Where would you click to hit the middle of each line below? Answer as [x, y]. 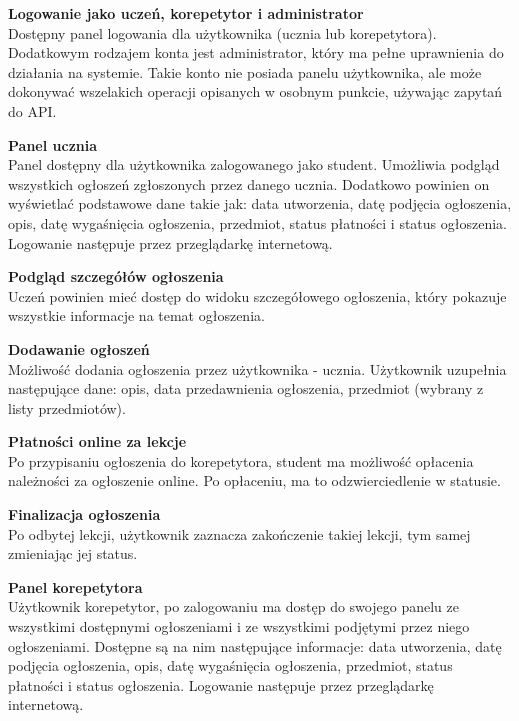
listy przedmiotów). [67, 407]
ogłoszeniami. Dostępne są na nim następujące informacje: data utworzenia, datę [255, 645]
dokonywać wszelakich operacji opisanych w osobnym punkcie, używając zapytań [255, 91]
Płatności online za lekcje [97, 441]
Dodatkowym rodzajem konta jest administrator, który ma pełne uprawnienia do [256, 52]
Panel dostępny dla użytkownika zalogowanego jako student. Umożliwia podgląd [254, 164]
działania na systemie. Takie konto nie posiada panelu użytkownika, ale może [245, 71]
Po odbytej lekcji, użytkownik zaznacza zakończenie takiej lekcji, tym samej [239, 533]
